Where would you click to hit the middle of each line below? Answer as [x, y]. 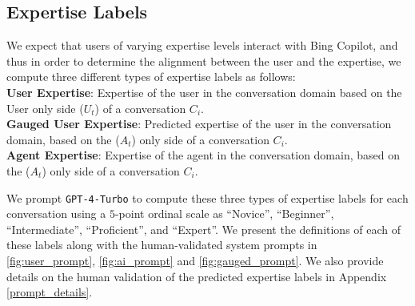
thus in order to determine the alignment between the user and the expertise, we [204, 60]
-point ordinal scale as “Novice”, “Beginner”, [224, 213]
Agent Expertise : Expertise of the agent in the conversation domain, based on [204, 155]
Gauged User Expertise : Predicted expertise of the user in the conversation [199, 124]
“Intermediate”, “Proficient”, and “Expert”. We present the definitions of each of [204, 229]
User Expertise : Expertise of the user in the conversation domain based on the [204, 92]
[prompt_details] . [50, 292]
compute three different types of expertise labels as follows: [151, 76]
